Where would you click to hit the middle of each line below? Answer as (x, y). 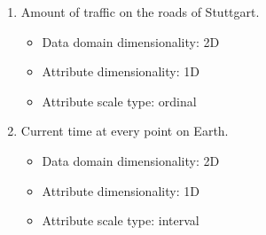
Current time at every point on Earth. (125, 131)
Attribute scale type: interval (121, 220)
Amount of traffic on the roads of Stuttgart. (140, 12)
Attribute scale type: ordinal (119, 101)
